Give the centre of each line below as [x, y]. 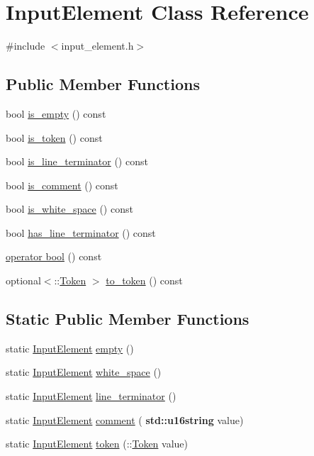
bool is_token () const [54, 137]
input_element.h [97, 46]
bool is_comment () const [62, 185]
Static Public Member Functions [128, 319]
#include [26, 46]
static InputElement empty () [70, 348]
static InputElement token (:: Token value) [97, 444]
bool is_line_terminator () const [77, 161]
